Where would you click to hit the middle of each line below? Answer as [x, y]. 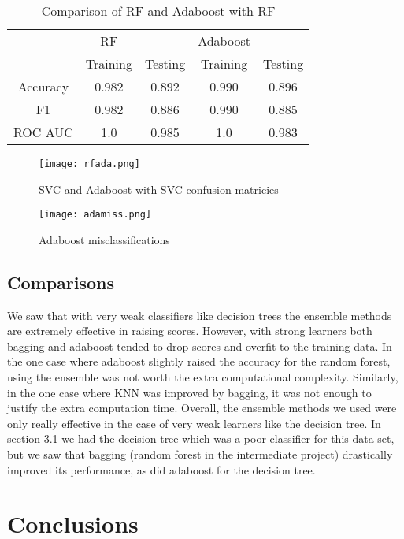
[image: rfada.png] [89, 164]
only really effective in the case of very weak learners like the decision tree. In [194, 423]
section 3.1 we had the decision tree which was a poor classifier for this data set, [201, 439]
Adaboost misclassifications [104, 239]
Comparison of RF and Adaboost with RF [158, 11]
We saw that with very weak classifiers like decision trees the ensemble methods [200, 315]
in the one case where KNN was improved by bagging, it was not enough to [189, 392]
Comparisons [61, 282]
